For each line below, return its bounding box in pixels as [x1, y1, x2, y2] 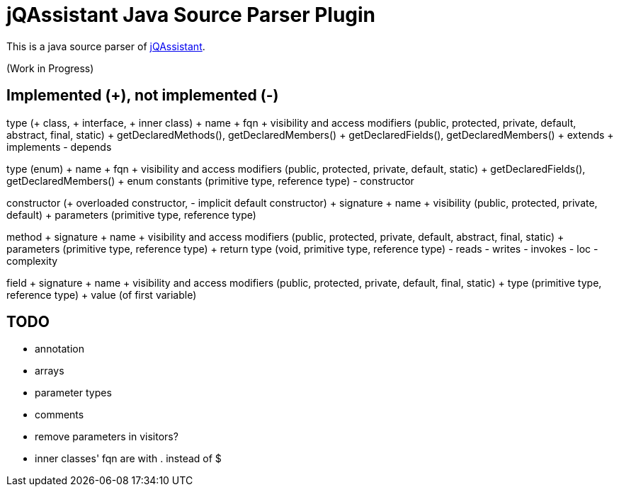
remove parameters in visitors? [35, 430, 178, 443]
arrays [35, 365, 64, 377]
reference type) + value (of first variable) [6, 288, 197, 301]
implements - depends [6, 140, 112, 153]
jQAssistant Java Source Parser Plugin [6, 3, 376, 27]
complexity [6, 254, 58, 267]
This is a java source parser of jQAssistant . [6, 40, 205, 52]
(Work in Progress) [6, 62, 94, 74]
